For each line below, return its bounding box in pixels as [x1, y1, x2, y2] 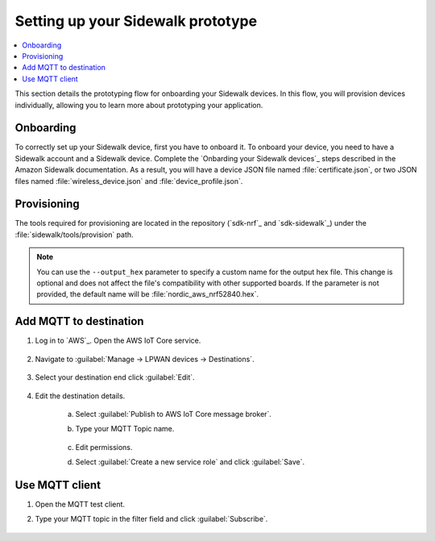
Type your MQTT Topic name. [75, 424, 175, 434]
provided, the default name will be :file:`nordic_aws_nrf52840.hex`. [36, 289, 259, 299]
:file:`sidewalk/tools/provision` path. [14, 230, 134, 239]
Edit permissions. [75, 442, 133, 452]
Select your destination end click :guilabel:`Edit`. [35, 372, 195, 382]
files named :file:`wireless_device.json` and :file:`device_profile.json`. [14, 176, 243, 185]
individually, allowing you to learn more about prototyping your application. [14, 100, 263, 110]
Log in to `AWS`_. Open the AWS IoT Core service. [35, 335, 201, 346]
